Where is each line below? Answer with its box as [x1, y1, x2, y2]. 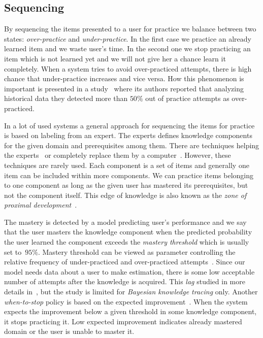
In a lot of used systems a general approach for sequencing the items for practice [4, 120, 255, 130]
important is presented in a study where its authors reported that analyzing [4, 83, 244, 93]
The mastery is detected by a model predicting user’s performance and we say [4, 216, 247, 227]
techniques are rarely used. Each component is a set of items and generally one [4, 159, 249, 170]
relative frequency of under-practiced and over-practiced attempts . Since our [4, 256, 245, 267]
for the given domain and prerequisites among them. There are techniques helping [4, 140, 259, 150]
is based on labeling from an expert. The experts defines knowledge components [4, 130, 252, 141]
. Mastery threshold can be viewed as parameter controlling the [38, 246, 236, 257]
